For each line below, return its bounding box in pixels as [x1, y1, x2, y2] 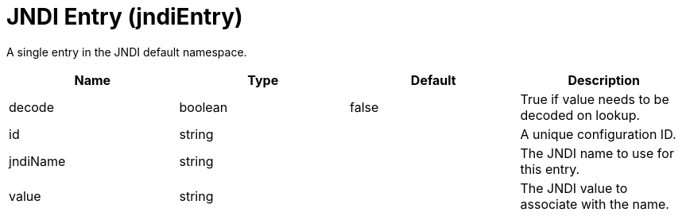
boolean [179, 98, 228, 115]
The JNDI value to [520, 179, 628, 196]
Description [568, 71, 640, 88]
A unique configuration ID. [520, 125, 676, 142]
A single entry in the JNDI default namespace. [6, 44, 247, 59]
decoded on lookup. [520, 106, 641, 123]
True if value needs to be [520, 91, 669, 107]
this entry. [520, 160, 580, 177]
